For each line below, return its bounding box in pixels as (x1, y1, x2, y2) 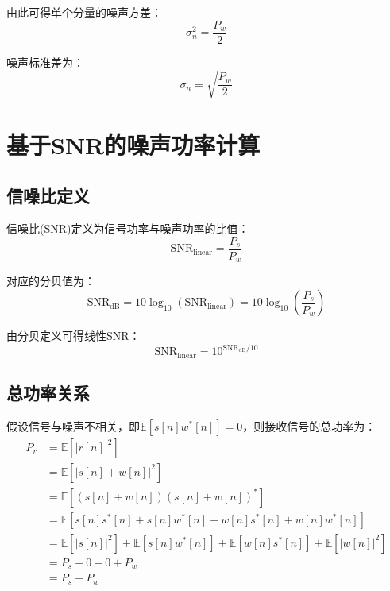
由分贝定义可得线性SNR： (6, 327, 141, 344)
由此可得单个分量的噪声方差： (6, 4, 162, 20)
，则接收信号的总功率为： (242, 417, 376, 434)
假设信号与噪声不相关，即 (6, 417, 140, 434)
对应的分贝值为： (6, 272, 95, 289)
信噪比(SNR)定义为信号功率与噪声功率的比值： (6, 220, 249, 237)
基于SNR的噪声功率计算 (6, 128, 261, 160)
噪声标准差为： (6, 53, 84, 70)
